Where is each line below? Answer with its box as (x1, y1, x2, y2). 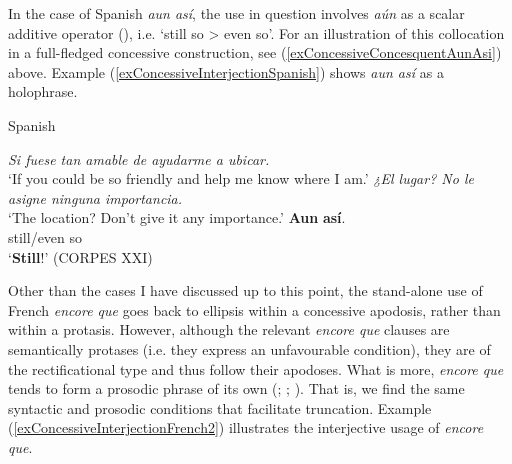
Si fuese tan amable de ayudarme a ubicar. (8, 148, 270, 169)
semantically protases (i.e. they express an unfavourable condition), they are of (8, 338, 491, 359)
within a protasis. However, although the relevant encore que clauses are (8, 319, 450, 340)
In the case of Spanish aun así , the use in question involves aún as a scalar (8, 3, 465, 23)
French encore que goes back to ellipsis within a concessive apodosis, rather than (8, 299, 501, 320)
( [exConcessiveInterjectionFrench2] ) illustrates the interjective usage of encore (8, 417, 484, 438)
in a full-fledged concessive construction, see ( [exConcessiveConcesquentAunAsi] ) (8, 42, 502, 63)
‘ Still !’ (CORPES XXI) (8, 246, 153, 267)
